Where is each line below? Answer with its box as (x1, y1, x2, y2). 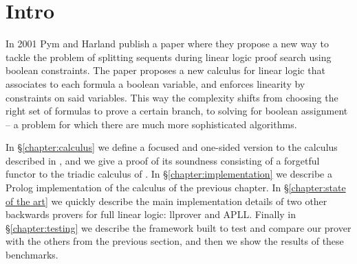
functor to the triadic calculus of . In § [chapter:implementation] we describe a (6, 167, 332, 181)
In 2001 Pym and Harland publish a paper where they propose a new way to (6, 36, 329, 51)
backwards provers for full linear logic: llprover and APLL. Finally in (6, 207, 296, 221)
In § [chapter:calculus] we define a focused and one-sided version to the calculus (6, 140, 338, 154)
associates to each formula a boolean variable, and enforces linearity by (6, 76, 305, 91)
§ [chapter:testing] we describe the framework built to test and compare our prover (6, 220, 351, 235)
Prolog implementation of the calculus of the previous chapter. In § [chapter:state (6, 180, 346, 195)
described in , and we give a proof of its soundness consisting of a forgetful (6, 153, 320, 167)
